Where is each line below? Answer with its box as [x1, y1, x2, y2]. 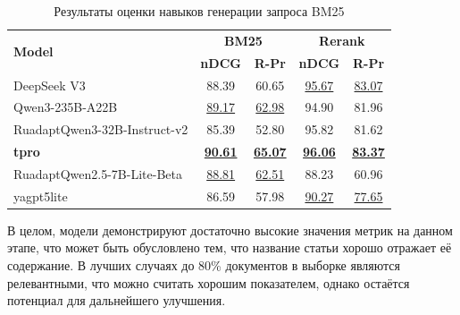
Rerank [319, 30, 365, 49]
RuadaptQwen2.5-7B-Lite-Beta [13, 164, 182, 183]
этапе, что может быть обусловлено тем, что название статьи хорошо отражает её [7, 238, 452, 257]
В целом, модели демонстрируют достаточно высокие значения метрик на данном [7, 220, 453, 239]
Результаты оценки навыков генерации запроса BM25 [54, 2, 345, 20]
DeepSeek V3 [13, 75, 86, 94]
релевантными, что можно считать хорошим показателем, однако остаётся [7, 273, 410, 292]
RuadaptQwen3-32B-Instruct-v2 [13, 120, 188, 139]
